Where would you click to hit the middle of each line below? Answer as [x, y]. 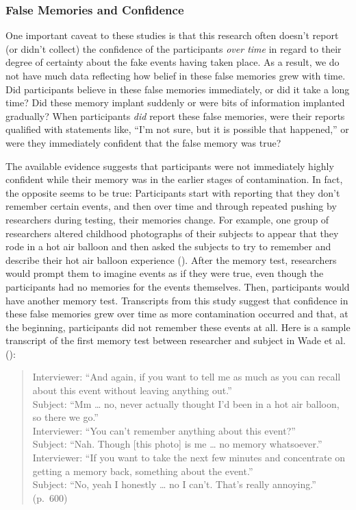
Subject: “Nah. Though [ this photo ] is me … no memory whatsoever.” [177, 444]
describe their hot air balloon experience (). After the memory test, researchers [171, 259]
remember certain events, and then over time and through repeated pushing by [171, 206]
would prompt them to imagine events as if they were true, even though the [165, 273]
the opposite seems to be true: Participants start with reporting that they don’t [173, 192]
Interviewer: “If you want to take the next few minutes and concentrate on [189, 458]
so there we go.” [65, 417]
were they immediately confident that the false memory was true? [143, 142]
